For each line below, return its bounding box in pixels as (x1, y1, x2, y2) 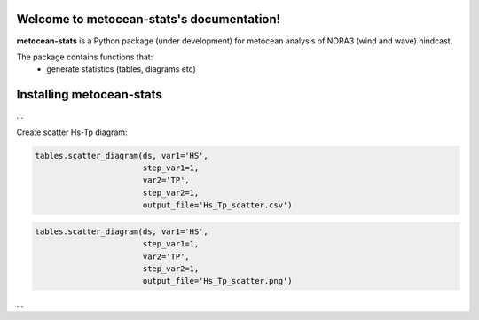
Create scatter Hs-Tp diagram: (16, 127, 128, 137)
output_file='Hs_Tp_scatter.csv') (142, 200, 293, 210)
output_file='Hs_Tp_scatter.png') (142, 276, 293, 286)
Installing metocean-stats (16, 87, 163, 102)
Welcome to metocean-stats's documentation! (16, 12, 281, 27)
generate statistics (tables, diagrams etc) (46, 64, 197, 74)
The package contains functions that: (16, 51, 153, 62)
